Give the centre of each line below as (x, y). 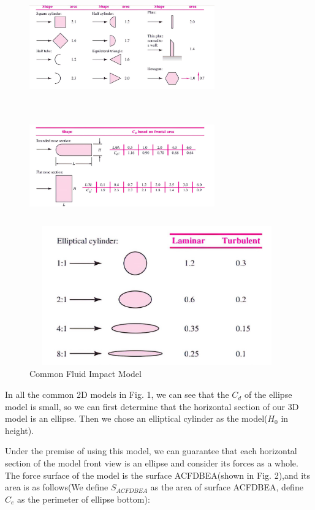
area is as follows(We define (57, 487)
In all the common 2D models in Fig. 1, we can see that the (117, 394)
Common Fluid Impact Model (85, 374)
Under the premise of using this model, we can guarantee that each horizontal (151, 451)
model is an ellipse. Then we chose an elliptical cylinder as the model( (136, 418)
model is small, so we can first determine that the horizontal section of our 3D (152, 406)
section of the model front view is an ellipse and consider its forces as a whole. (152, 463)
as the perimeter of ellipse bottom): (84, 499)
